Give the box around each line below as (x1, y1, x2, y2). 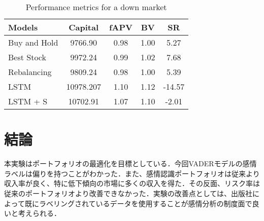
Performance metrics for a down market (25, 1, 167, 13)
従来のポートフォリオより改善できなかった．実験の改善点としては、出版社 (4, 188, 253, 198)
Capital (69, 21, 99, 33)
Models (8, 21, 38, 33)
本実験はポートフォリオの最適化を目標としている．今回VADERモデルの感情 (4, 158, 257, 169)
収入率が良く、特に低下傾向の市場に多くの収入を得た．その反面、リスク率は (4, 178, 260, 189)
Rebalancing (8, 66, 52, 78)
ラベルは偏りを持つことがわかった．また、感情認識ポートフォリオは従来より (4, 168, 260, 178)
